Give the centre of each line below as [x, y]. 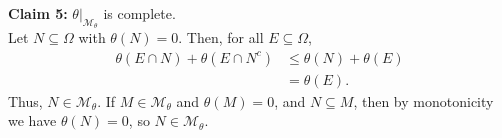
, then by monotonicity [423, 100]
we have [32, 120]
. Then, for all [221, 37]
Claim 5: [38, 13]
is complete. [139, 13]
